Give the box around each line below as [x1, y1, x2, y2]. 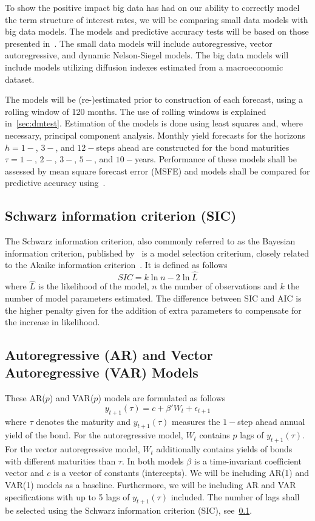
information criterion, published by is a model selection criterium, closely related [5, 246, 310, 259]
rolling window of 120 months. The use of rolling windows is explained [5, 105, 266, 117]
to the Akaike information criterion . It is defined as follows [5, 258, 228, 271]
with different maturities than [5, 454, 116, 467]
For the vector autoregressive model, [5, 443, 140, 455]
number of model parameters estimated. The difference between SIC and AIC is [5, 291, 302, 304]
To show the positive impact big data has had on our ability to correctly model [5, 1, 300, 13]
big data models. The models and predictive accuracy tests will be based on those [5, 25, 309, 38]
